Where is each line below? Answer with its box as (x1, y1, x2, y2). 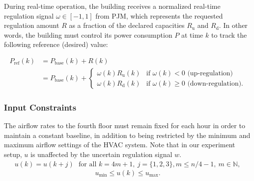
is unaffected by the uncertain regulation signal (30, 149, 172, 159)
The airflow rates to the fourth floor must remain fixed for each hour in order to (4, 120, 245, 131)
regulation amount (4, 20, 59, 30)
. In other (219, 20, 248, 30)
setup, (4, 149, 22, 159)
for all (79, 160, 97, 168)
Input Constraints (4, 101, 77, 113)
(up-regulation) (187, 69, 233, 77)
